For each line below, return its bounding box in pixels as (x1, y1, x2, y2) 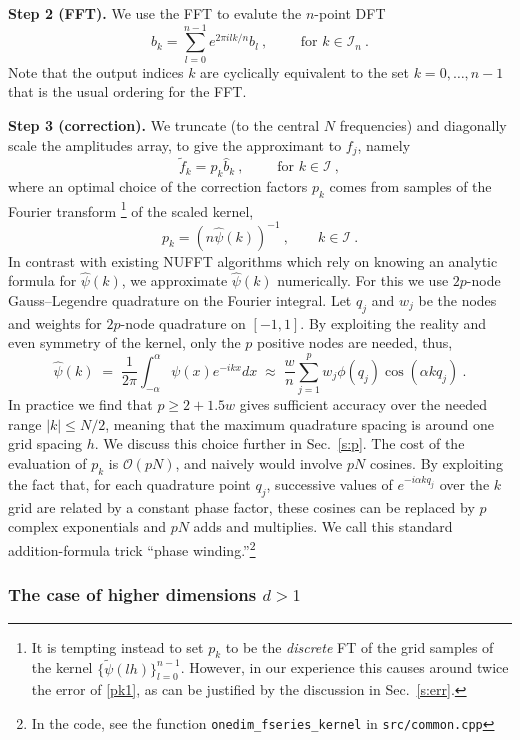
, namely (357, 134, 411, 155)
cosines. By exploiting (369, 452, 503, 473)
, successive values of (266, 474, 393, 495)
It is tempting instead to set (31, 636, 204, 657)
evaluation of (8, 452, 87, 473)
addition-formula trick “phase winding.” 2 (8, 537, 256, 560)
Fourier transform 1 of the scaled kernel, (8, 197, 254, 221)
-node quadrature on (120, 312, 246, 333)
